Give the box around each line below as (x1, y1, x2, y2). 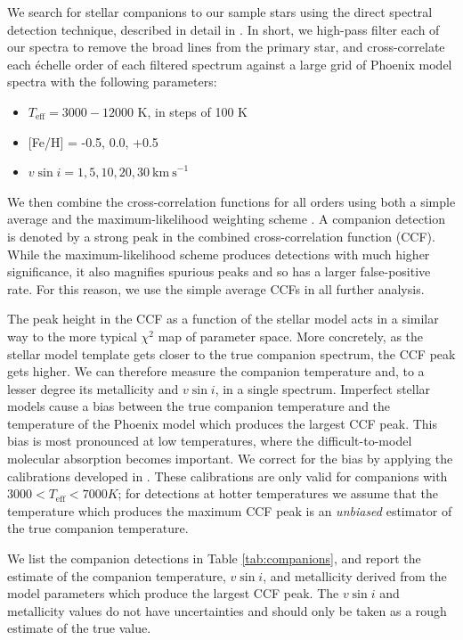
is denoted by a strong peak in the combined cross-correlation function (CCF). (7, 226, 435, 245)
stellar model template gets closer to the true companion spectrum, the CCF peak (7, 344, 456, 363)
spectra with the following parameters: (7, 72, 217, 91)
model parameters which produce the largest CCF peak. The (7, 584, 339, 603)
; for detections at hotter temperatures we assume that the (118, 484, 438, 503)
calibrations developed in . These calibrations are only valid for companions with (7, 466, 448, 485)
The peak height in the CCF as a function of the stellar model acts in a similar (7, 309, 439, 328)
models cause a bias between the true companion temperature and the (7, 397, 391, 415)
